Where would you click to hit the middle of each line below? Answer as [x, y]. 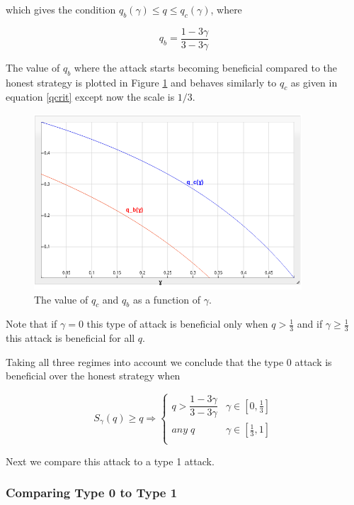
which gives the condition [61, 9]
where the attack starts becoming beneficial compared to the [206, 67]
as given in [314, 82]
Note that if [32, 324]
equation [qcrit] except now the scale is [90, 97]
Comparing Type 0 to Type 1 [92, 493]
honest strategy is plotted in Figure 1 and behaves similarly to [141, 82]
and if [310, 324]
